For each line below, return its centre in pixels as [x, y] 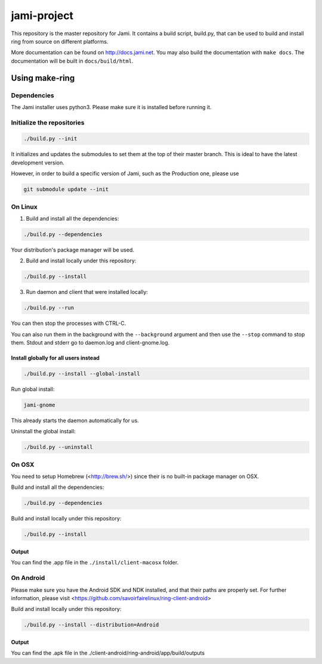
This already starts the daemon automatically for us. [75, 420]
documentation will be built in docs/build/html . [72, 61]
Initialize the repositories [48, 122]
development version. [38, 162]
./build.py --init [50, 139]
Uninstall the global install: [43, 432]
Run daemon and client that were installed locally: [87, 292]
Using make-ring [43, 78]
